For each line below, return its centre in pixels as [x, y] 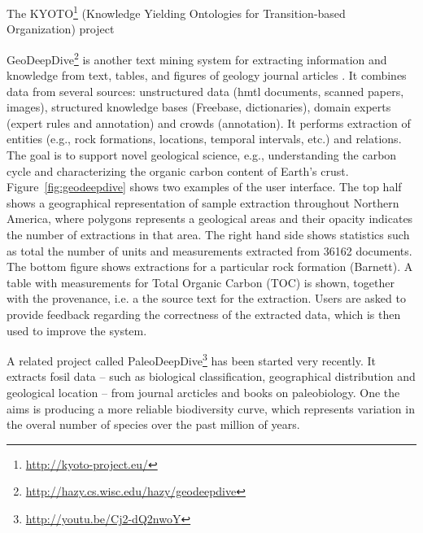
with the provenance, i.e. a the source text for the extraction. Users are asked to [206, 298]
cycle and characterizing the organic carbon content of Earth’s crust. [178, 170]
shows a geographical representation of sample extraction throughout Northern [203, 202]
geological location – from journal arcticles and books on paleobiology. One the [203, 393]
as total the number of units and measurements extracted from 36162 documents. [209, 250]
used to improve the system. [77, 330]
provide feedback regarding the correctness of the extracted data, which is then [204, 314]
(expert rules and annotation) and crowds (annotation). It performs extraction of [209, 122]
